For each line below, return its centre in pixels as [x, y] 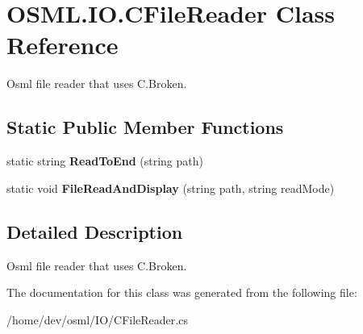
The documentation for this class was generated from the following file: [182, 292]
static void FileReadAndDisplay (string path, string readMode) [171, 188]
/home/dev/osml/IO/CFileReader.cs [97, 319]
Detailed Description [95, 231]
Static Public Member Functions [145, 127]
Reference [63, 45]
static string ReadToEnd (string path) [105, 161]
